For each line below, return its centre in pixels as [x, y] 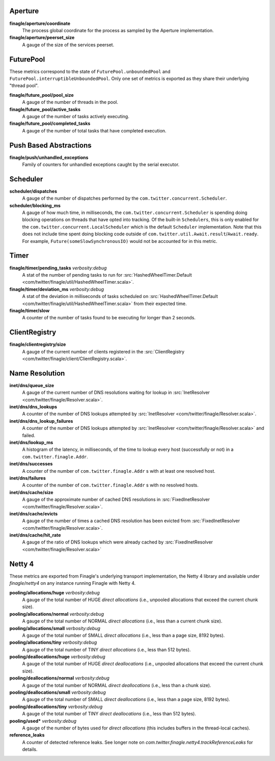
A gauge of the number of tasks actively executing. [76, 116]
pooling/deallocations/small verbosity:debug [58, 692]
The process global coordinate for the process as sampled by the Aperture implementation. [118, 30]
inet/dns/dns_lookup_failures [41, 421]
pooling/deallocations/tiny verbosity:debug [56, 706]
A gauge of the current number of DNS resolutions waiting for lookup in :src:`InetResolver [116, 393]
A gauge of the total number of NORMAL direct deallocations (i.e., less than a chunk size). [117, 685]
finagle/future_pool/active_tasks [45, 109]
